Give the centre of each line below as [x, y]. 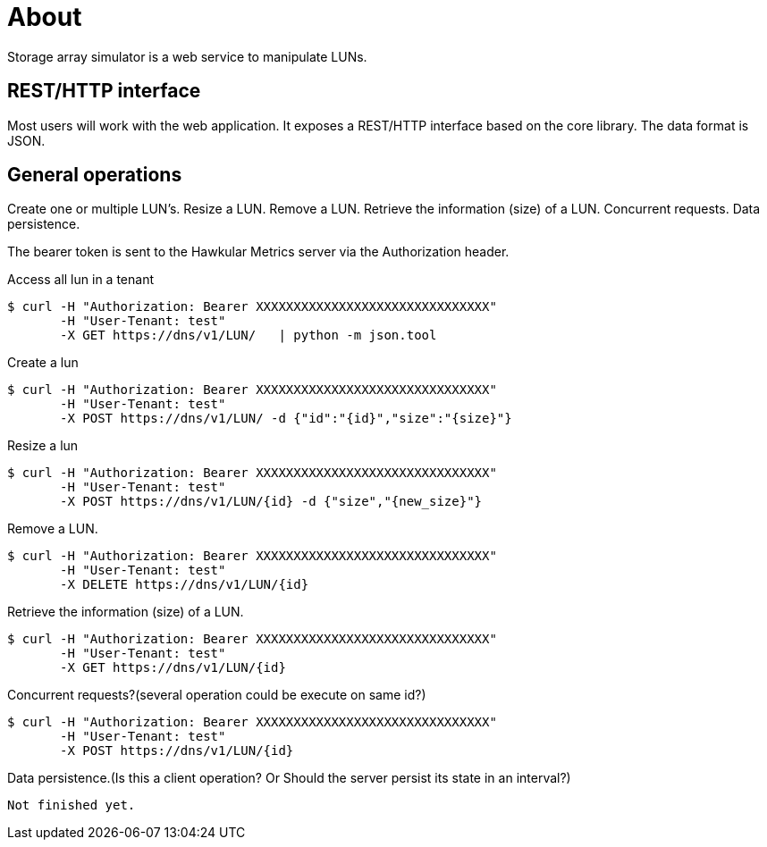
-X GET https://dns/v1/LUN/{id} [173, 668]
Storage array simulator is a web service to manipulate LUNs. [187, 56]
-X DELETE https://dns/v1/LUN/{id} [185, 585]
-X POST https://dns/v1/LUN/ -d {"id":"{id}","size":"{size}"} [286, 419]
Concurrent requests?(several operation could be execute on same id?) [217, 695]
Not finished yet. [72, 805]
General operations [95, 175]
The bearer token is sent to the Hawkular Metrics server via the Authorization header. [258, 252]
